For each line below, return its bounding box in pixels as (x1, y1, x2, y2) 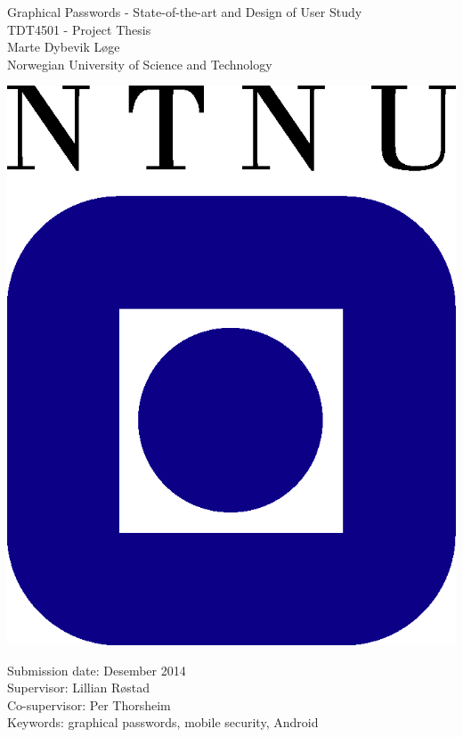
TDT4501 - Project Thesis (7, 20, 151, 38)
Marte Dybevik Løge (7, 37, 120, 56)
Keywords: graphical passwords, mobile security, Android (7, 713, 319, 732)
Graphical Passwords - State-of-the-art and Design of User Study (7, 3, 362, 20)
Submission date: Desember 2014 (7, 660, 186, 679)
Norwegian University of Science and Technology (7, 54, 272, 73)
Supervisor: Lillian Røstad (7, 678, 150, 697)
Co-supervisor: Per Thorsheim (7, 695, 171, 714)
